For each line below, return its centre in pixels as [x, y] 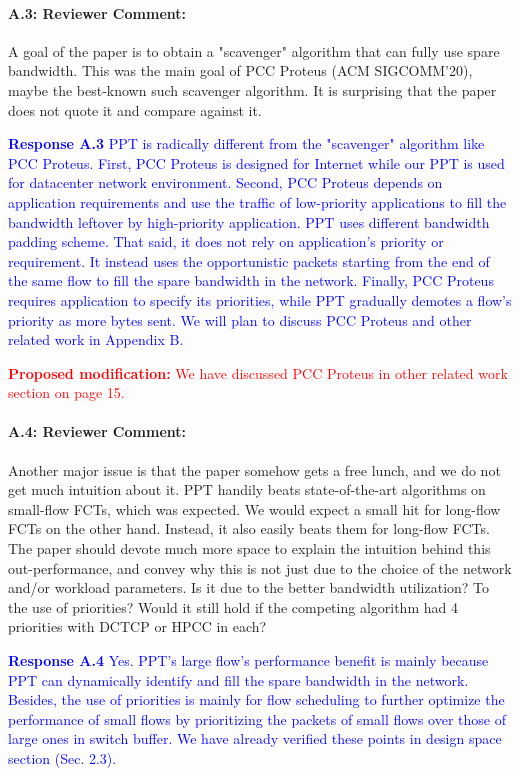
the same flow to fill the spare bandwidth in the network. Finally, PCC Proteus [251, 280]
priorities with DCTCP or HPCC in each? [137, 626]
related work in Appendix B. [96, 339]
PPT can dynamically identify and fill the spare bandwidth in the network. [238, 679]
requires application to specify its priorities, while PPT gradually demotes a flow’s [260, 299]
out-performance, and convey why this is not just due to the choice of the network [260, 567]
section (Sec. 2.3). [62, 758]
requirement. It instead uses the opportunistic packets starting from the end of [249, 260]
